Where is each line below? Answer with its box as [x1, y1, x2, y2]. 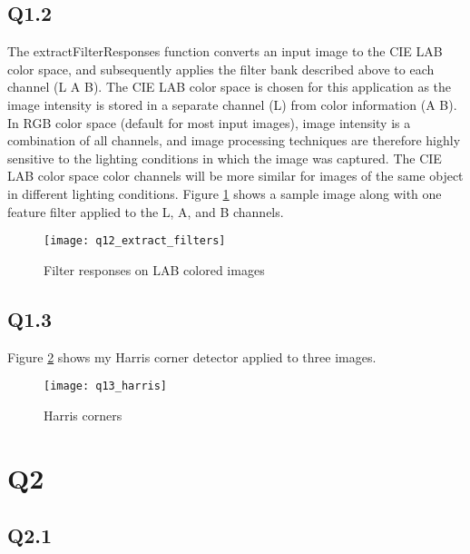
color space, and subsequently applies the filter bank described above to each [7, 59, 435, 78]
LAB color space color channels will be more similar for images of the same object [7, 166, 464, 185]
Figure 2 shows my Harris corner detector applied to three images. [7, 347, 377, 366]
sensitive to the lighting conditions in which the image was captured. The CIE [7, 148, 442, 167]
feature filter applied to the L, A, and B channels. [7, 202, 284, 221]
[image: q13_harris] [44, 380, 168, 393]
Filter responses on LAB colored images [44, 260, 265, 279]
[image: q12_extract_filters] [44, 234, 226, 248]
